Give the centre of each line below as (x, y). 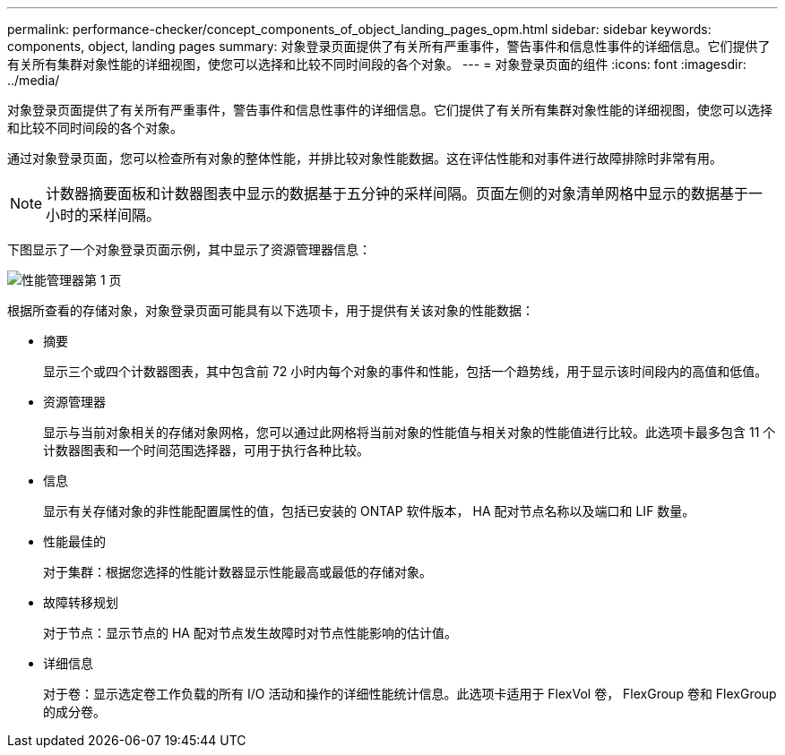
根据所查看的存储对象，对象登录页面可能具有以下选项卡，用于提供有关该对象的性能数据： (271, 310)
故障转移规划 (81, 602)
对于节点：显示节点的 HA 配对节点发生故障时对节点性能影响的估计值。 (250, 633)
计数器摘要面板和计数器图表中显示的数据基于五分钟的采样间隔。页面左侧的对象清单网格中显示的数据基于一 (405, 193)
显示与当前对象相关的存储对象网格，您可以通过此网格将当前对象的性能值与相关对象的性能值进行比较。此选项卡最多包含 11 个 (410, 432)
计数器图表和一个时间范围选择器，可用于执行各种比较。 (206, 450)
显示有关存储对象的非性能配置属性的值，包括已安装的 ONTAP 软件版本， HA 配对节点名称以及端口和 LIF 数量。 (369, 511)
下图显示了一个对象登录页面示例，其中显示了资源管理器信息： (189, 249)
